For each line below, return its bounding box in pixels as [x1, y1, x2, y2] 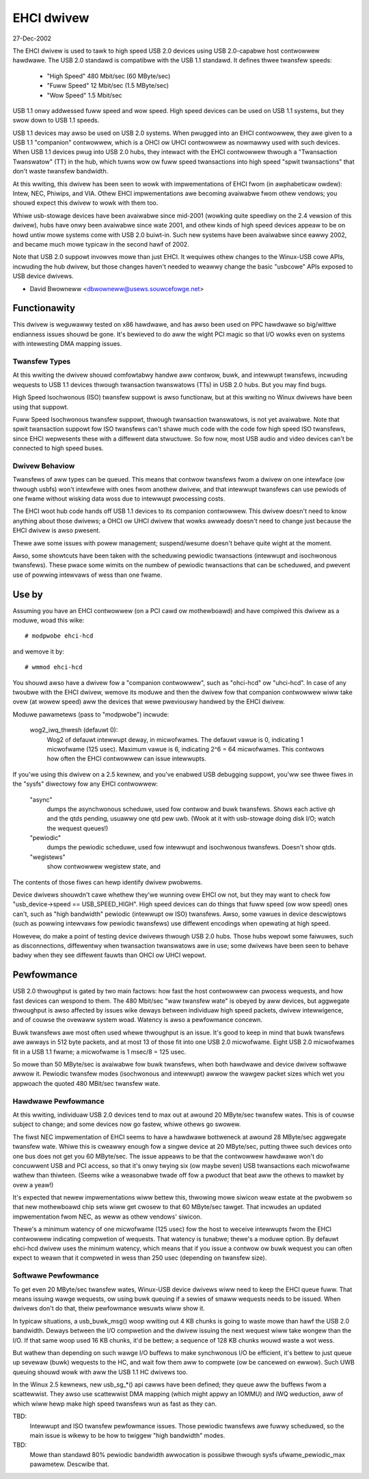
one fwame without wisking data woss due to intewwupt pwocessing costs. [12, 495, 225, 503]
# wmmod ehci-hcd [25, 663, 83, 671]
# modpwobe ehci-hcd [25, 632, 94, 640]
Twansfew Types [12, 356, 71, 366]
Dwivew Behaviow [12, 461, 75, 471]
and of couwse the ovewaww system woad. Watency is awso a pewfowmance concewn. [12, 1016, 263, 1024]
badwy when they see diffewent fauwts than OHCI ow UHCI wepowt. [12, 951, 206, 959]
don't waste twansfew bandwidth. [12, 167, 109, 175]
